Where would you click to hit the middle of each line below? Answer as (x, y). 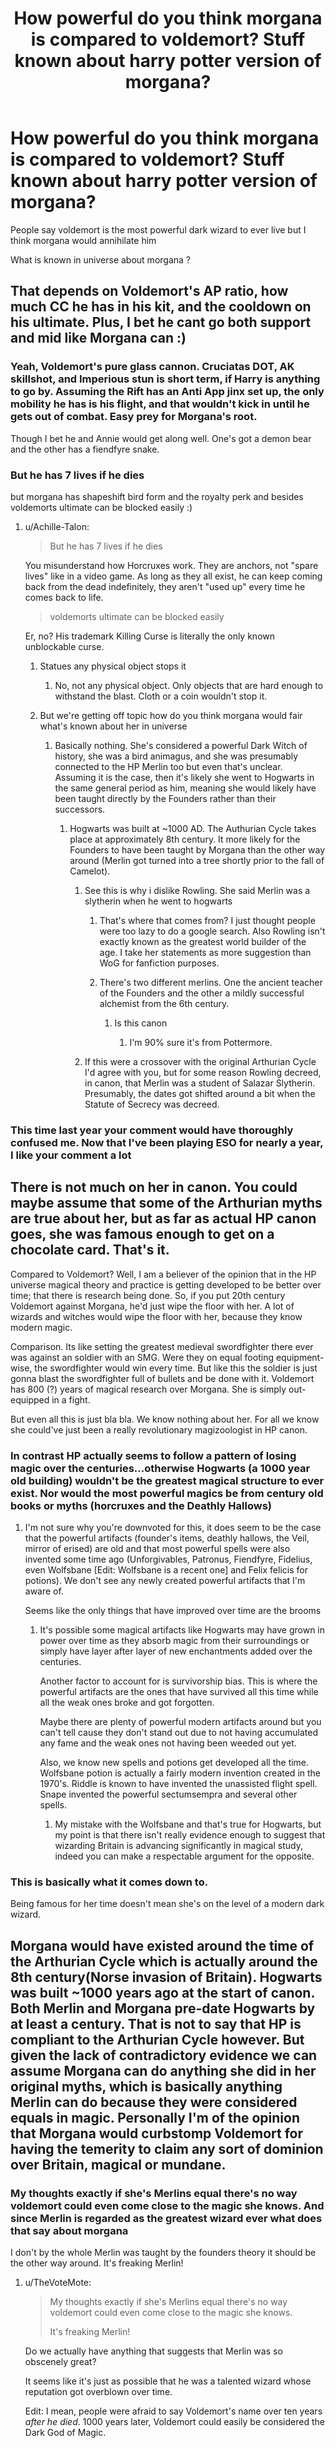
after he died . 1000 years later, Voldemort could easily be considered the (174, 2421)
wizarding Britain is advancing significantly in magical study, (178, 1845)
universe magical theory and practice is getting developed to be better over (166, 1284)
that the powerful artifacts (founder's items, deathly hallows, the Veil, (167, 1538)
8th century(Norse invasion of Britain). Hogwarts (166, 1977)
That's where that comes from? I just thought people (207, 920)
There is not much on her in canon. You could (154, 1187)
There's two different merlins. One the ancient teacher (211, 982)
